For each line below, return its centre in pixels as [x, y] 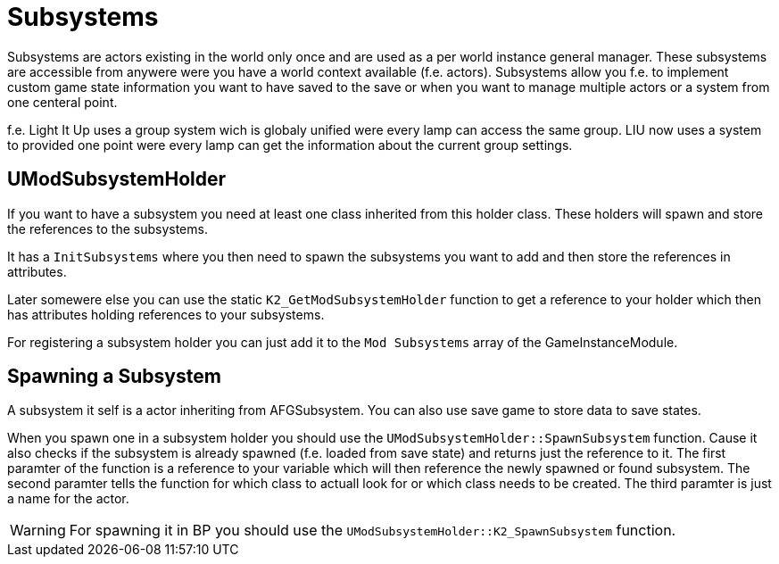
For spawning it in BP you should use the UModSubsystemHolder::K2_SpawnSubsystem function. [373, 531]
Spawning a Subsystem [114, 377]
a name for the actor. [68, 499]
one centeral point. [62, 102]
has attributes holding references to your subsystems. [166, 314]
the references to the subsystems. [108, 228]
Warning [38, 531]
